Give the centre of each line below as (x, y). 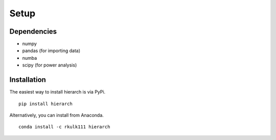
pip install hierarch (45, 104)
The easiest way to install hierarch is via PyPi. (57, 92)
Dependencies (33, 31)
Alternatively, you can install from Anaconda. (57, 115)
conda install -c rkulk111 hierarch (64, 127)
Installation (28, 80)
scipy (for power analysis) (50, 65)
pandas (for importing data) (51, 51)
